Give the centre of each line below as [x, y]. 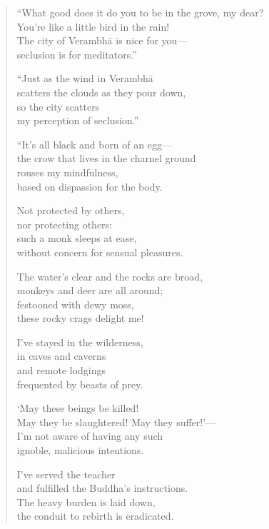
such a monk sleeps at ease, [77, 238]
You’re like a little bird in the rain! [93, 26]
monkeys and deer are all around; [90, 290]
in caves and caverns [61, 356]
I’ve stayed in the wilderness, [80, 342]
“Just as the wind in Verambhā [85, 78]
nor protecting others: [65, 224]
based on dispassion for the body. [90, 186]
